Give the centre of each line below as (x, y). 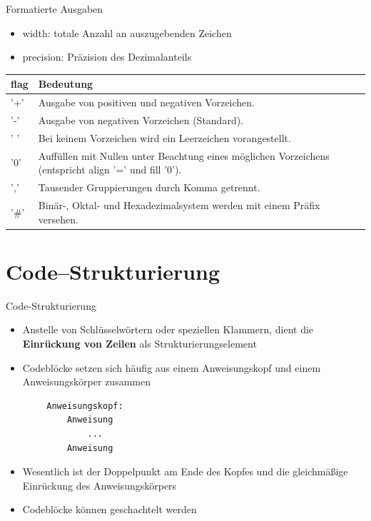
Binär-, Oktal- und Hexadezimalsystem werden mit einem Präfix (179, 204)
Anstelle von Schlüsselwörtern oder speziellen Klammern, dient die (168, 329)
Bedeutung (66, 84)
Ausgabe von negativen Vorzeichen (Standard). (141, 120)
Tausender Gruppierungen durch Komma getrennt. (149, 187)
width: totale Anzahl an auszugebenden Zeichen (127, 32)
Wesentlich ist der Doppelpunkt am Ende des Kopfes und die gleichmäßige (185, 471)
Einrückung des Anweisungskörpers (100, 485)
